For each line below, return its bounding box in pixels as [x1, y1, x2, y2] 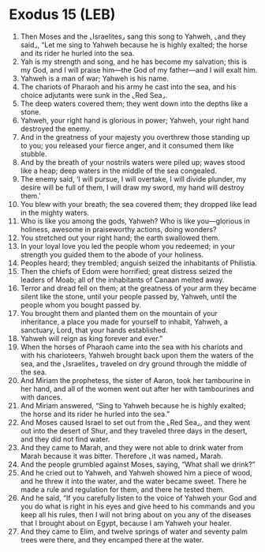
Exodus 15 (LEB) [9, 6, 116, 24]
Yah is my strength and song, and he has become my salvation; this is [20, 57, 248, 66]
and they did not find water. [20, 434, 110, 444]
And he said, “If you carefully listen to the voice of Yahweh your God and [20, 493, 257, 502]
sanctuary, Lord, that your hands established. [20, 325, 168, 335]
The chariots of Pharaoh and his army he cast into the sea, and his [20, 81, 237, 92]
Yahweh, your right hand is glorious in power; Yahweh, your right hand [20, 115, 249, 125]
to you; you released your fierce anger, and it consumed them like [20, 141, 234, 150]
